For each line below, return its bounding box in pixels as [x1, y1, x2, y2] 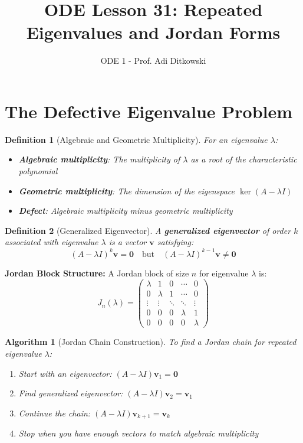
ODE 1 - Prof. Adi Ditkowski [100, 54, 206, 67]
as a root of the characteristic [190, 153, 297, 165]
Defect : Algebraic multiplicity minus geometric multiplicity [18, 204, 233, 217]
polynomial [18, 165, 58, 177]
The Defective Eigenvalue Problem [5, 99, 293, 123]
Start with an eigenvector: [18, 367, 112, 379]
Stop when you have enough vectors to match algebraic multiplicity [18, 427, 259, 439]
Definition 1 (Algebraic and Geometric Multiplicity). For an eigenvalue [5, 133, 268, 145]
